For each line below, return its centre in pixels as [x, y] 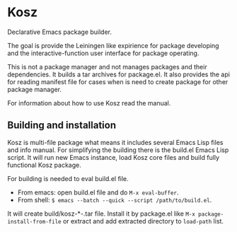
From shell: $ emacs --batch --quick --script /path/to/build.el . [115, 199]
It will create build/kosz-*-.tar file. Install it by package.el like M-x [102, 214]
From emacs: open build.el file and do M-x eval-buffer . [98, 192]
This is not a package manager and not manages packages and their [107, 66]
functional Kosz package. [44, 165]
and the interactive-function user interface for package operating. [103, 53]
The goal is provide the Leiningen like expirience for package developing [113, 45]
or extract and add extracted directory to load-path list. [143, 221]
